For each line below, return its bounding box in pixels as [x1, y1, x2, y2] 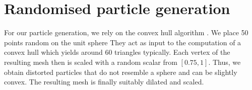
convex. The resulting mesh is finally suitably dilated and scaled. [4, 76, 204, 87]
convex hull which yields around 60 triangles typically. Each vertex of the [4, 47, 230, 57]
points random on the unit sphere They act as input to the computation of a [4, 37, 241, 47]
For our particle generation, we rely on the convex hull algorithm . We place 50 [4, 27, 248, 38]
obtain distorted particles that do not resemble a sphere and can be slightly [4, 66, 237, 77]
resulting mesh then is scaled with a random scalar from [4, 56, 177, 67]
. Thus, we [208, 56, 241, 67]
